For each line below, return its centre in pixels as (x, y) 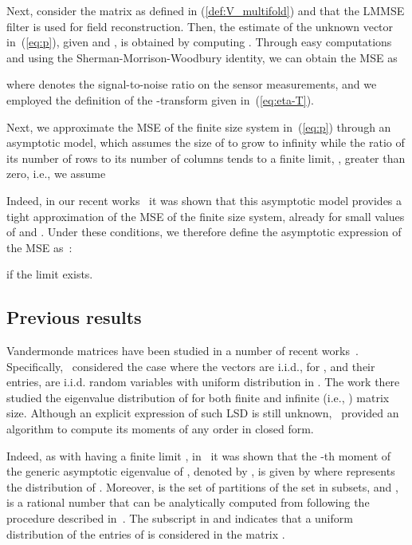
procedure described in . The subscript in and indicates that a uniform (180, 518)
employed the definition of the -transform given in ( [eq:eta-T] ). (160, 99)
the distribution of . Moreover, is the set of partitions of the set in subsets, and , (202, 486)
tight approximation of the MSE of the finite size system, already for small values (206, 216)
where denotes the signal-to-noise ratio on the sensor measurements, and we (192, 84)
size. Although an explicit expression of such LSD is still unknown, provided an (203, 413)
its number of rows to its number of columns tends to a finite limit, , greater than (206, 158)
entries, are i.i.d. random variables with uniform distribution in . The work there (203, 382)
